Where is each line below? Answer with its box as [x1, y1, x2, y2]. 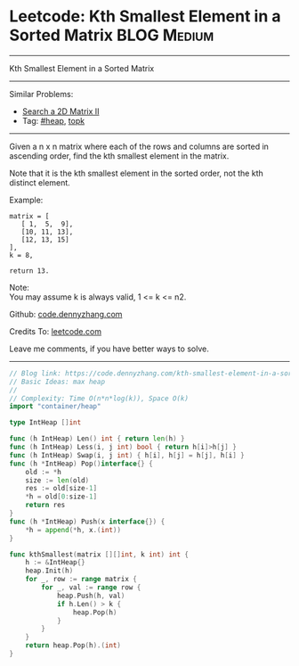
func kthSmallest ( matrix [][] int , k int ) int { [9, 550, 190, 559]
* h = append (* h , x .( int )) [25, 525, 122, 534]
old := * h [25, 467, 62, 476]
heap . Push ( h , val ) [56, 591, 125, 600]
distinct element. [9, 177, 71, 188]
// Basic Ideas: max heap [9, 377, 105, 386]
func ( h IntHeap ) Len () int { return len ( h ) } [9, 434, 185, 443]
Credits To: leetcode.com [9, 325, 102, 336]
